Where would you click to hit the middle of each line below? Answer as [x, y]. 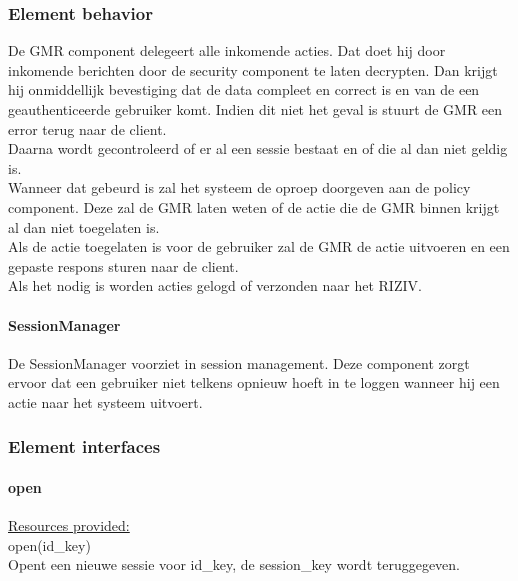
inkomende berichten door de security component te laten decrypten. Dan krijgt [253, 69]
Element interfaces [84, 446]
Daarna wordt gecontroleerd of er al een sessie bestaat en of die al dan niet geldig [258, 148]
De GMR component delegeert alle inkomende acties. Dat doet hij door [227, 50]
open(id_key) [49, 544]
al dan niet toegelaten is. [84, 226]
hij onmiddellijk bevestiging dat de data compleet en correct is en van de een [244, 89]
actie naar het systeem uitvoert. [105, 401]
